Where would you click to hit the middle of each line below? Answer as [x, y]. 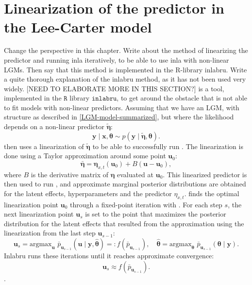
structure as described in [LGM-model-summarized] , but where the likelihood [119, 117]
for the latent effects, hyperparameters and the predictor [88, 193]
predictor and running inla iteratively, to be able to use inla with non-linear [117, 59]
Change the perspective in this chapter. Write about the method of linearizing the [126, 50]
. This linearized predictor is [205, 174]
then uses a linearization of [44, 146]
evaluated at [135, 174]
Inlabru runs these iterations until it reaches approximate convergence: [109, 255]
